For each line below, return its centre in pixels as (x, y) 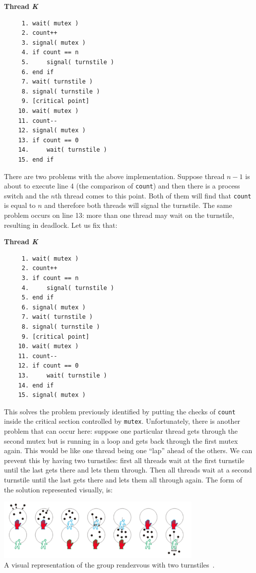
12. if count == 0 (48, 366)
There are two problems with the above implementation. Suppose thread (114, 176)
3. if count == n (50, 278)
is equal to (20, 205)
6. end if (38, 72)
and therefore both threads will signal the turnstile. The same (138, 205)
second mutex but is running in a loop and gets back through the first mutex (121, 440)
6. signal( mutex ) (54, 307)
